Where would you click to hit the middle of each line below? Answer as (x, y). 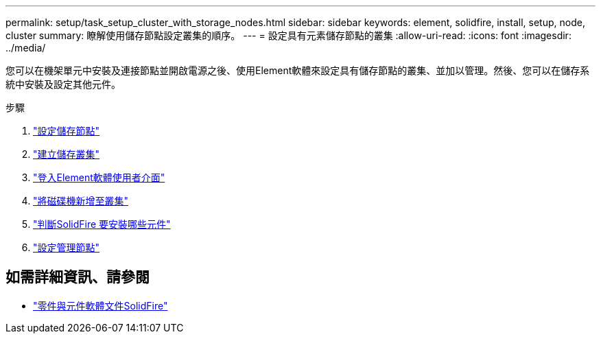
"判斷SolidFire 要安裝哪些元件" (102, 224)
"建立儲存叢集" (67, 154)
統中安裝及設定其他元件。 (63, 84)
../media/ (26, 48)
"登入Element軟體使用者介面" (99, 177)
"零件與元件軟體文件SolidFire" (101, 305)
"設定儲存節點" (67, 131)
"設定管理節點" (67, 247)
